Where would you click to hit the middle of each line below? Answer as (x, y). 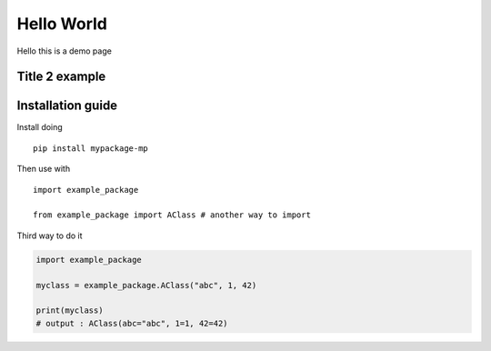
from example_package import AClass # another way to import (172, 215)
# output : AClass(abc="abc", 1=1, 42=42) (132, 323)
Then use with (44, 169)
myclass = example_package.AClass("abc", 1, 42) (146, 285)
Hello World (62, 24)
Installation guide (67, 106)
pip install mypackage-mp (91, 148)
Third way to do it (50, 236)
